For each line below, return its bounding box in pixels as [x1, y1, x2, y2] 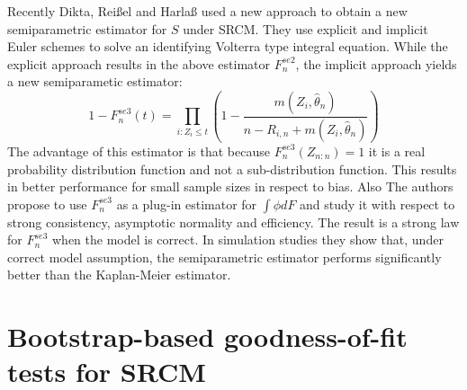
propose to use [7, 194, 87, 213]
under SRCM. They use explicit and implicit [183, 19, 428, 38]
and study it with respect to [300, 194, 455, 213]
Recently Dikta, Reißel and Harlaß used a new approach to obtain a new [7, 2, 408, 20]
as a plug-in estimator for [116, 194, 257, 213]
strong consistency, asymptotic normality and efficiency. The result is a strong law [7, 212, 460, 231]
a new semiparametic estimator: [7, 72, 183, 91]
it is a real [368, 141, 426, 160]
